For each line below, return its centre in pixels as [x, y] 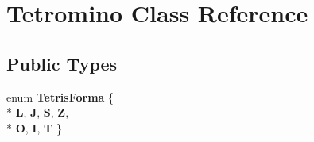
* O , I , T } [34, 127]
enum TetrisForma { [60, 96]
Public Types [62, 63]
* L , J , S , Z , [38, 112]
